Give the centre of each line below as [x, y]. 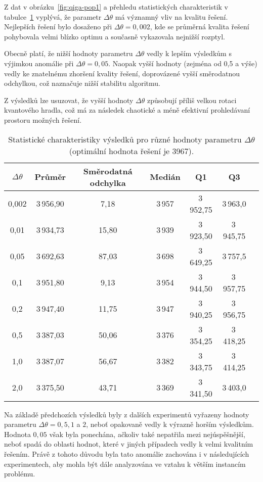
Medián [165, 177]
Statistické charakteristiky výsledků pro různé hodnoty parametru [125, 139]
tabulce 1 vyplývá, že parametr [53, 16]
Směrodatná [108, 171]
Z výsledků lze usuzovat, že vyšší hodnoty [69, 100]
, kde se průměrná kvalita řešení [200, 27]
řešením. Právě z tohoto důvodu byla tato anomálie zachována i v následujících [127, 453]
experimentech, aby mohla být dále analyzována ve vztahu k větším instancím [125, 464]
